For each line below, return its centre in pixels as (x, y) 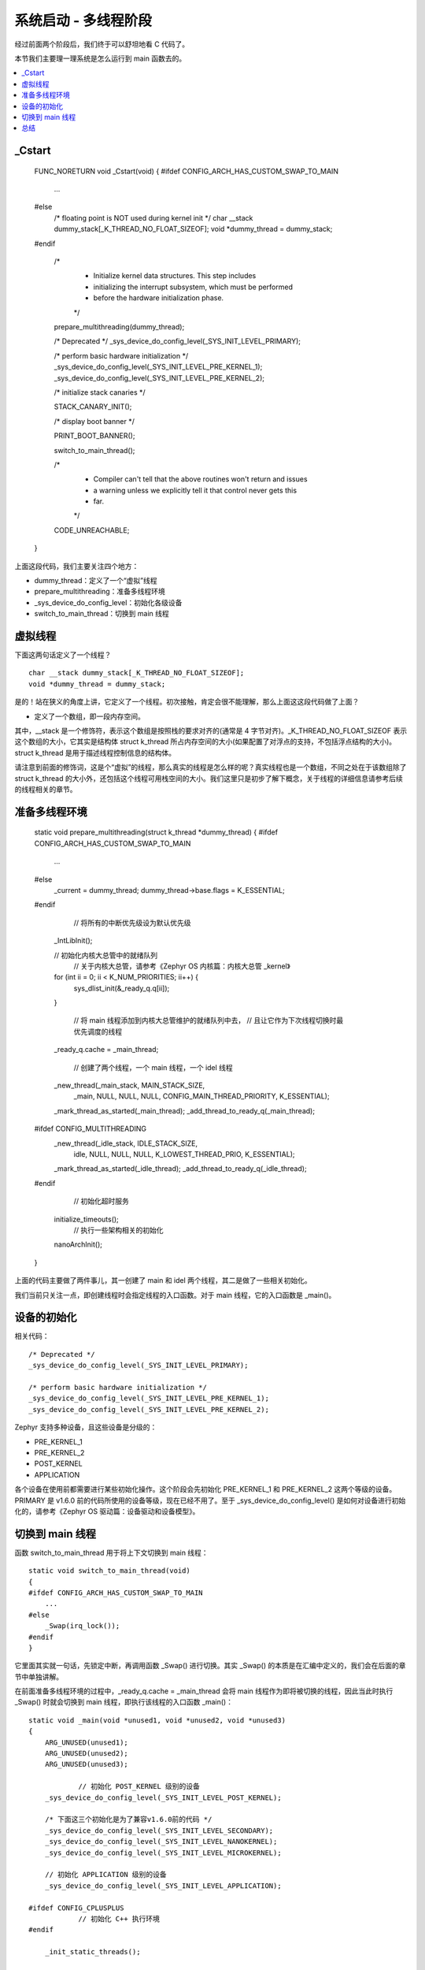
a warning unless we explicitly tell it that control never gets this (195, 490)
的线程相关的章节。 (46, 789)
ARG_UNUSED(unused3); (87, 1764)
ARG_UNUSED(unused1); (87, 1742)
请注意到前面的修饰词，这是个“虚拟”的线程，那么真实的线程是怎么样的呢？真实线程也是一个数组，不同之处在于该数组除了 (211, 768)
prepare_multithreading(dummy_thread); (119, 326)
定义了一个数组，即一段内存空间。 (89, 716)
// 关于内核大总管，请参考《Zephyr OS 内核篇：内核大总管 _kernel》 (182, 966)
